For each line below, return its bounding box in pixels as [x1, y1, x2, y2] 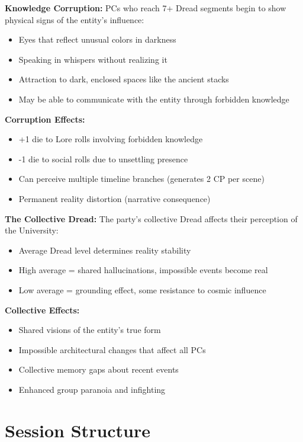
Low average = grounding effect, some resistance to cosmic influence [18, 283, 266, 296]
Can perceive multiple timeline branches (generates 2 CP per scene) [18, 172, 265, 185]
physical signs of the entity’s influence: [5, 13, 144, 25]
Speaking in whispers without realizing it [18, 53, 167, 65]
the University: [5, 224, 59, 236]
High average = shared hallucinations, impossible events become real [18, 264, 268, 276]
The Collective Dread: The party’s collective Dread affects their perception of [5, 212, 298, 225]
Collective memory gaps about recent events [18, 363, 179, 376]
